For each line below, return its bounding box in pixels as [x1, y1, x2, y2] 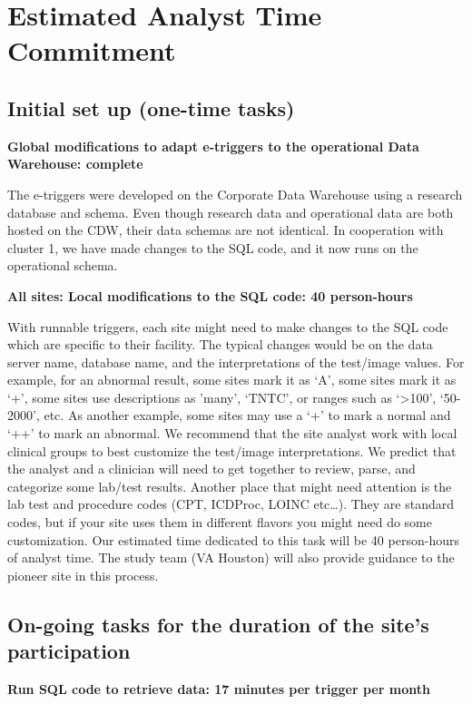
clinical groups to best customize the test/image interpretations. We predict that [7, 441, 457, 460]
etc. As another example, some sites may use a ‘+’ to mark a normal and [44, 406, 451, 425]
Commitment [7, 32, 176, 69]
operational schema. [7, 256, 118, 275]
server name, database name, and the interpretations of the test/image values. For [7, 352, 465, 371]
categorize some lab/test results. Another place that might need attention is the [7, 476, 452, 495]
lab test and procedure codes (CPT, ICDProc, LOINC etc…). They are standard [7, 494, 455, 513]
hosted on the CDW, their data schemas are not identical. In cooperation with [7, 220, 444, 240]
